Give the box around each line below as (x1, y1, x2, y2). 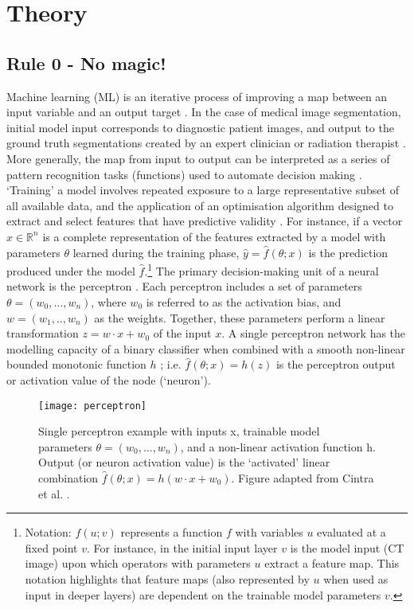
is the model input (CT (290, 539, 404, 556)
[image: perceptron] (38, 400, 147, 412)
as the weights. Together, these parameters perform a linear (94, 309, 385, 326)
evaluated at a (317, 524, 386, 541)
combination (38, 469, 99, 486)
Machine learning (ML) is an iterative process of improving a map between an (6, 88, 388, 104)
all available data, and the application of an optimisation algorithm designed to (6, 197, 393, 213)
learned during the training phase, (72, 244, 240, 260)
